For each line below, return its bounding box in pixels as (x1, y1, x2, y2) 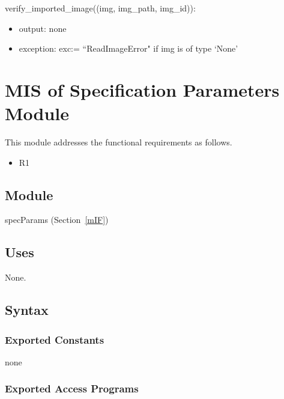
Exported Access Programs (5, 381, 139, 396)
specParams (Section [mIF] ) (5, 213, 109, 226)
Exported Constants (5, 332, 104, 347)
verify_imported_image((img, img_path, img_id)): (5, 2, 196, 14)
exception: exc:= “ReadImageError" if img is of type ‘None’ (19, 42, 238, 55)
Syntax (5, 300, 49, 319)
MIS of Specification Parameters (5, 77, 280, 102)
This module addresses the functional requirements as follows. (5, 136, 232, 148)
